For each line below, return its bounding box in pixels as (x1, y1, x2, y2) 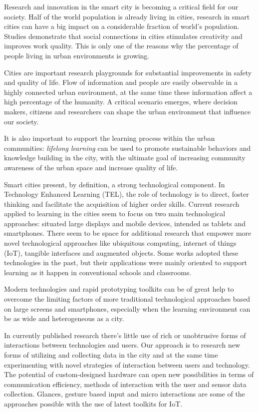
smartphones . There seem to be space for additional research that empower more (4, 228, 252, 238)
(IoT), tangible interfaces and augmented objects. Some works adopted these (4, 247, 239, 258)
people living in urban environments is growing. (4, 50, 150, 60)
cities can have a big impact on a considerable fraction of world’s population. (4, 21, 240, 31)
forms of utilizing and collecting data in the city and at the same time (4, 350, 218, 360)
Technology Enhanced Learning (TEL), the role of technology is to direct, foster (4, 189, 249, 199)
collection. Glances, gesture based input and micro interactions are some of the (4, 389, 245, 399)
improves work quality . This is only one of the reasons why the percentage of (4, 40, 239, 51)
